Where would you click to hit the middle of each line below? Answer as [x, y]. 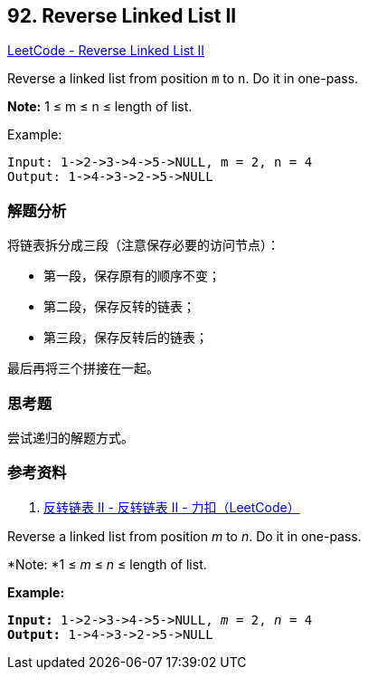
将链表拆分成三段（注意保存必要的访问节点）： [143, 245]
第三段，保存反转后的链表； [126, 338]
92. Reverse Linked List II [122, 16]
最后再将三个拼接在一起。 [83, 368]
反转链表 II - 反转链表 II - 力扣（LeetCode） [172, 507]
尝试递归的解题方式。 [71, 437]
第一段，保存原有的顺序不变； [132, 276]
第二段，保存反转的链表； [119, 307]
